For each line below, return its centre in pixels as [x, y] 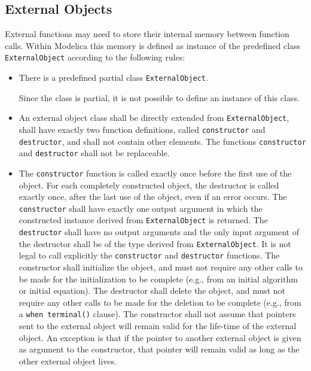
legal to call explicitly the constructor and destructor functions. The [149, 255]
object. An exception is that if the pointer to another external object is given [160, 337]
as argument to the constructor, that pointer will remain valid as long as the [159, 349]
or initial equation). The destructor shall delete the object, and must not [152, 291]
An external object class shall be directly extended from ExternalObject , [154, 118]
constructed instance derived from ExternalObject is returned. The [143, 220]
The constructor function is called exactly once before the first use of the [155, 173]
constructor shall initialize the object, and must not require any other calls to [161, 267]
